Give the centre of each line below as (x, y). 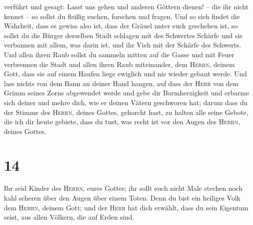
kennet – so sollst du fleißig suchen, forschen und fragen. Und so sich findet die (122, 16)
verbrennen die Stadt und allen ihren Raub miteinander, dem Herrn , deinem (119, 64)
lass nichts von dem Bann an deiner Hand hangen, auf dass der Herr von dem (121, 83)
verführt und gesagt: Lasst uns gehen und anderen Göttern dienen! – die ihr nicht (126, 6)
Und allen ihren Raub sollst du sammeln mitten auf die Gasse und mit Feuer (119, 54)
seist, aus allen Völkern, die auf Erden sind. (69, 217)
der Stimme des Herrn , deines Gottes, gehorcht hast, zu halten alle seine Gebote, (126, 112)
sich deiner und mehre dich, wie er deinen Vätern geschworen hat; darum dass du (126, 102)
